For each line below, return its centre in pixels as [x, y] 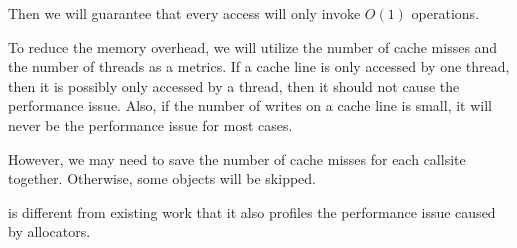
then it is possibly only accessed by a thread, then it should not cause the [234, 85]
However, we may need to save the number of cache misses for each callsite [237, 158]
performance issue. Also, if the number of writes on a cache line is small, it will [250, 105]
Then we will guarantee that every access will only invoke [184, 13]
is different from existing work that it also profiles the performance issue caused [252, 211]
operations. [445, 13]
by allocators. [49, 231]
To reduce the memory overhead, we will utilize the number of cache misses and [253, 46]
